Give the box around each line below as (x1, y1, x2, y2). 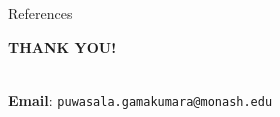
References (8, 3, 73, 23)
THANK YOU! (8, 36, 117, 57)
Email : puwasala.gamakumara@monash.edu (8, 89, 273, 110)
